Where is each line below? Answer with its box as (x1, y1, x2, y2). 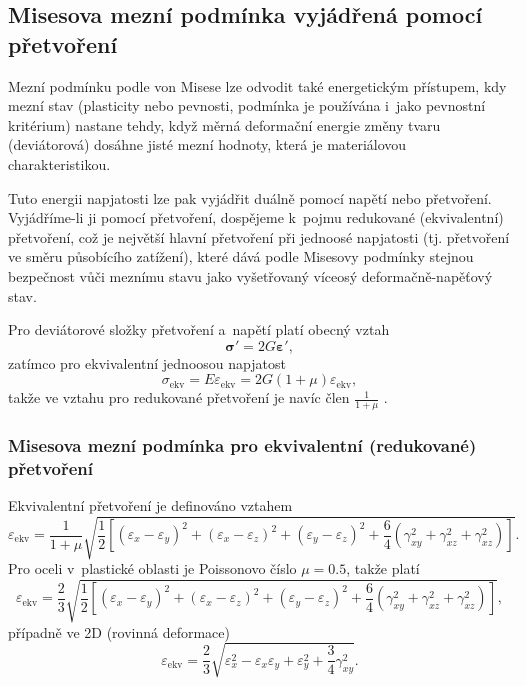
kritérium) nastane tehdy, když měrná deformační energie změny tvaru (8, 114, 441, 135)
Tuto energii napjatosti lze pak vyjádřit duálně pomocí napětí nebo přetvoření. (8, 187, 492, 208)
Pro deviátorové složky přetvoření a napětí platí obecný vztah (8, 319, 390, 340)
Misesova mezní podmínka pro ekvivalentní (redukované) (8, 433, 477, 458)
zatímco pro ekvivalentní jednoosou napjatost (8, 352, 286, 373)
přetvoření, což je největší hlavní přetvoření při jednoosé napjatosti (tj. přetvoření (8, 226, 510, 247)
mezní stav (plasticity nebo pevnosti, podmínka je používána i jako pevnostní (8, 95, 486, 116)
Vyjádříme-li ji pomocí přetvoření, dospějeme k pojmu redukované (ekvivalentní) (8, 207, 504, 228)
